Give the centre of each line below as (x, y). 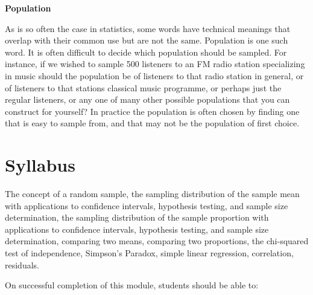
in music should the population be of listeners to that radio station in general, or (154, 75)
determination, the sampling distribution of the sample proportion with (137, 217)
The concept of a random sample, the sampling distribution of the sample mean (152, 194)
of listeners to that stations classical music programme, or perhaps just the (143, 87)
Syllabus (40, 165)
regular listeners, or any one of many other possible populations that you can (147, 99)
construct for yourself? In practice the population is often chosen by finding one (152, 111)
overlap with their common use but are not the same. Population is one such (147, 40)
